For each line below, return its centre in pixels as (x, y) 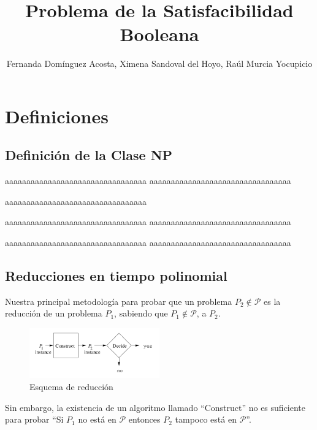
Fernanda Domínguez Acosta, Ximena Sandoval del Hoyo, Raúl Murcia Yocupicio (159, 63)
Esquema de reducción (71, 386)
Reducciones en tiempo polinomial (116, 276)
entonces (144, 419)
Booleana (159, 34)
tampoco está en (206, 419)
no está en (97, 419)
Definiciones (57, 116)
